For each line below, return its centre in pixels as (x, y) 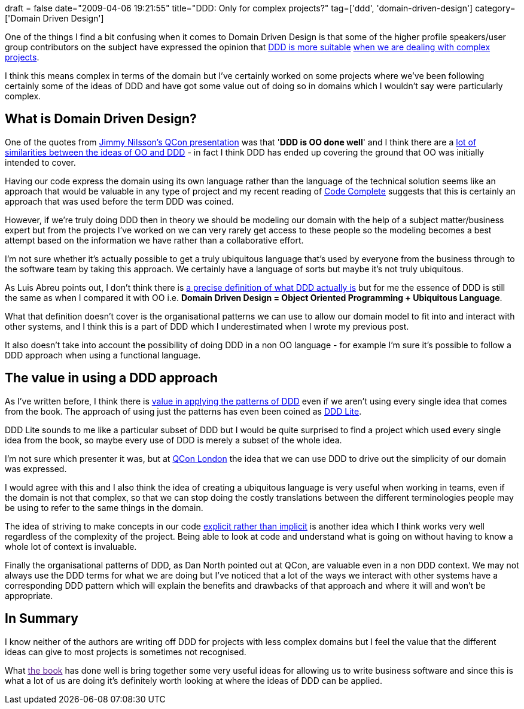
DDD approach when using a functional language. (103, 355)
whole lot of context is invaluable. (71, 546)
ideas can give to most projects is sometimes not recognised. (126, 652)
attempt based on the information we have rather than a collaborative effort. (154, 240)
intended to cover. (40, 162)
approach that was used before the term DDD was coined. (119, 201)
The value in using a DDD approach (112, 378)
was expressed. (36, 468)
